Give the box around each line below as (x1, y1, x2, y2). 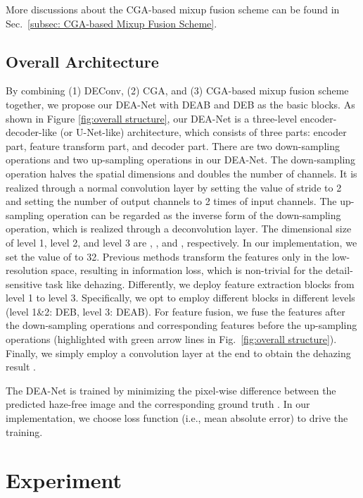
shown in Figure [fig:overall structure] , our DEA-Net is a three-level (6, 111, 298, 125)
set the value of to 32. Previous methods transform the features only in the (6, 249, 329, 263)
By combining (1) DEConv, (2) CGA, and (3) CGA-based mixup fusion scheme (6, 83, 349, 98)
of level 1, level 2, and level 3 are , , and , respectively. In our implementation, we (6, 235, 357, 249)
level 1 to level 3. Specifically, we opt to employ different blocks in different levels (6, 290, 355, 305)
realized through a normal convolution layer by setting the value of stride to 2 (6, 180, 342, 194)
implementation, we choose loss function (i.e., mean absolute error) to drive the (6, 411, 348, 425)
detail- (325, 263, 353, 278)
